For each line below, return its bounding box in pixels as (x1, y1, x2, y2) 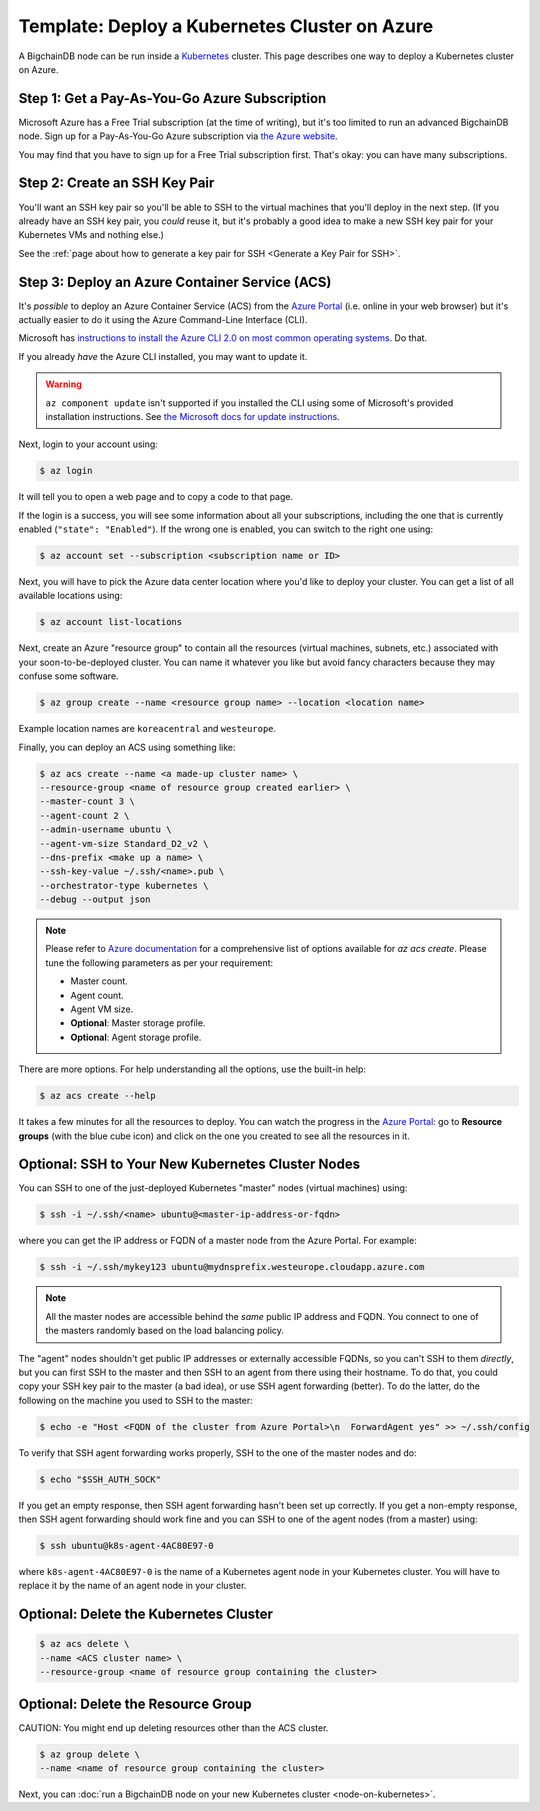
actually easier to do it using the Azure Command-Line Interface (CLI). (18, 314, 308, 325)
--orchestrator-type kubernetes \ (39, 880, 209, 891)
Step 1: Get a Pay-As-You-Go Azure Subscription (18, 90, 327, 107)
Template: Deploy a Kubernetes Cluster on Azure (18, 15, 434, 37)
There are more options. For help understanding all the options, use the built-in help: (18, 1063, 367, 1075)
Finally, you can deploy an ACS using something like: (18, 741, 236, 753)
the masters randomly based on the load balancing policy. (45, 1325, 285, 1337)
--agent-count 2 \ (39, 810, 130, 821)
